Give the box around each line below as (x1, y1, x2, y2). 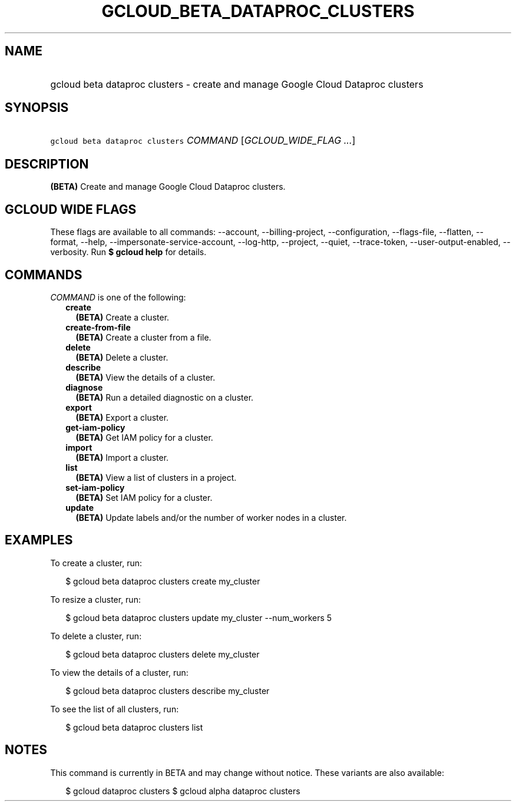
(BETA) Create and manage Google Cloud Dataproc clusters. (50, 181, 286, 192)
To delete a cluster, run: (50, 630, 142, 641)
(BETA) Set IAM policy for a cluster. (75, 492, 213, 503)
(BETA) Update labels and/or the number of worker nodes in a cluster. (75, 512, 347, 523)
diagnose (65, 382, 103, 392)
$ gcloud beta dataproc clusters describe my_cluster (65, 685, 270, 696)
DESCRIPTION (5, 156, 89, 171)
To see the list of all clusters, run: (50, 703, 179, 714)
